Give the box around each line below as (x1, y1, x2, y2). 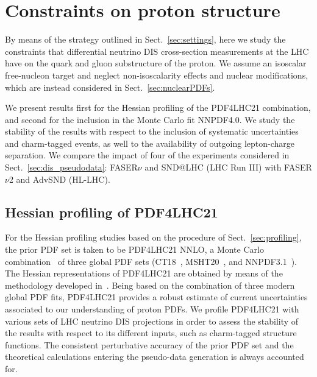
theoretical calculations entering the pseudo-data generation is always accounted (5, 350, 304, 363)
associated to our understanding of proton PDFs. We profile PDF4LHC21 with (5, 303, 299, 315)
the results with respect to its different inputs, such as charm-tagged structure (5, 326, 297, 339)
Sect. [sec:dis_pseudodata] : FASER (5, 161, 138, 174)
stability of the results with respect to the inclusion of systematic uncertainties (5, 125, 299, 138)
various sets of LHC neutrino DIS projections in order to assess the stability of (5, 314, 299, 327)
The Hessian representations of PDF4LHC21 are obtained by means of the (5, 267, 283, 280)
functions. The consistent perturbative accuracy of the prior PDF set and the (5, 338, 294, 351)
